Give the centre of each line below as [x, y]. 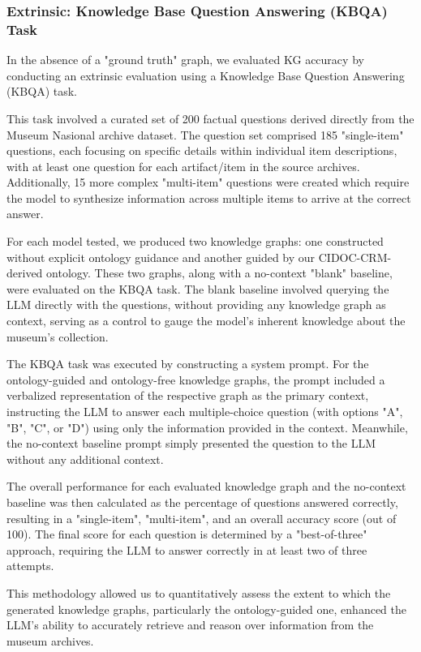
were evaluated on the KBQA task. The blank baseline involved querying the [198, 288]
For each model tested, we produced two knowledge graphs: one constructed [195, 241]
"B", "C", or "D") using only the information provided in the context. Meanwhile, [207, 427]
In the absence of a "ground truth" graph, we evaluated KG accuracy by [185, 60]
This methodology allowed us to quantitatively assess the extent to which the [199, 592]
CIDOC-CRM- [355, 257]
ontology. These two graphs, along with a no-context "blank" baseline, [219, 273]
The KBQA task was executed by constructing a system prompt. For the [188, 364]
